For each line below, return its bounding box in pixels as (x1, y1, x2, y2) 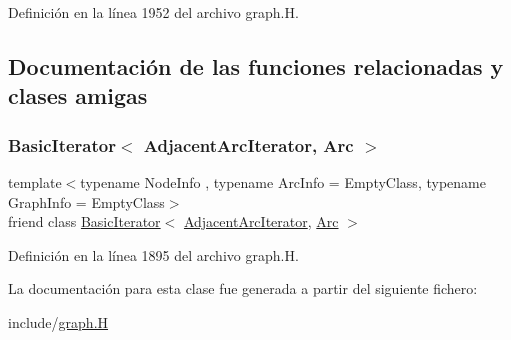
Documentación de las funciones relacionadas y (8, 50, 504, 81)
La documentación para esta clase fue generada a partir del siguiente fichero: (8, 278, 478, 299)
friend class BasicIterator (8, 211, 161, 232)
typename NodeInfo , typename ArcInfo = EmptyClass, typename (80, 171, 486, 192)
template (8, 171, 62, 192)
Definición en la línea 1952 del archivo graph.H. (8, 2, 299, 22)
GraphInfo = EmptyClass (8, 191, 165, 212)
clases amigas (8, 80, 148, 111)
